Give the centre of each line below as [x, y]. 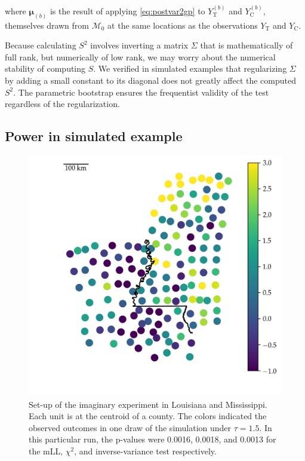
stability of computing [45, 68]
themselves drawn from [47, 25]
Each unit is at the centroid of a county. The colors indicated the [148, 416]
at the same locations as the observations [183, 25]
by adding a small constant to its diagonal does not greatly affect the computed [150, 80]
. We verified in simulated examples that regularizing [190, 68]
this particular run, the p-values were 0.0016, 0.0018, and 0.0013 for [152, 439]
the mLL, [46, 451]
